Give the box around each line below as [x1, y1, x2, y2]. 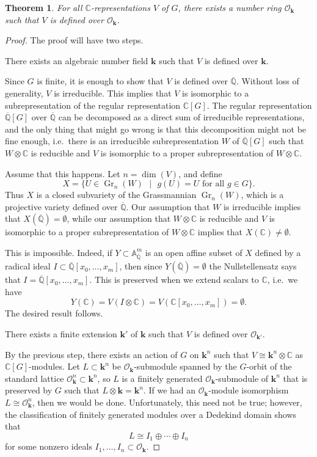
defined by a [255, 246, 301, 258]
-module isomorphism [208, 384, 289, 397]
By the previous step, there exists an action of [5, 348, 178, 360]
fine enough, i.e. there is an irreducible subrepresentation [5, 134, 219, 147]
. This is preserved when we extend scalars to [89, 273, 259, 286]
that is [283, 371, 308, 384]
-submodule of [215, 371, 269, 384]
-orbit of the [246, 360, 292, 373]
